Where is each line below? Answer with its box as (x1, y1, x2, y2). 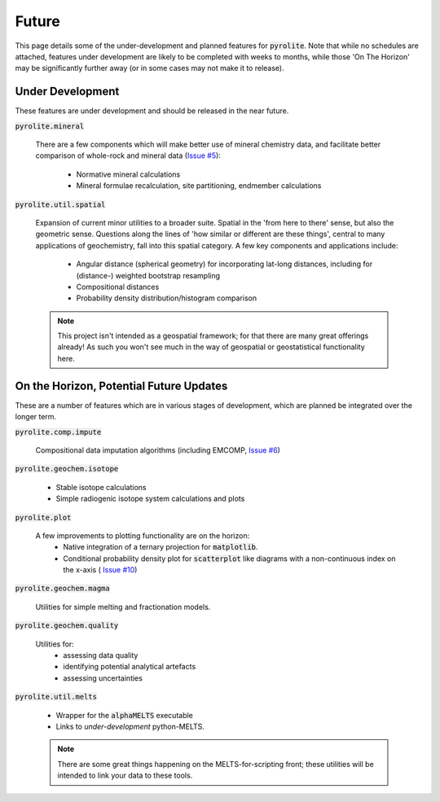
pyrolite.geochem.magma (15, 584, 110, 594)
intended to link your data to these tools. (57, 770, 193, 781)
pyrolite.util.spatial (15, 199, 106, 209)
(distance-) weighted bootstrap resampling (76, 270, 220, 280)
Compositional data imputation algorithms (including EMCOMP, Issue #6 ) (35, 445, 281, 455)
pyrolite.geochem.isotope (15, 464, 119, 474)
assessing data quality (63, 651, 139, 660)
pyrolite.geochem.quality (15, 621, 119, 630)
